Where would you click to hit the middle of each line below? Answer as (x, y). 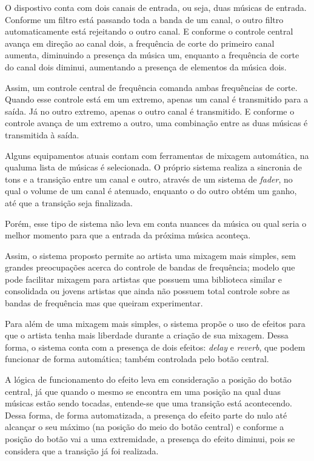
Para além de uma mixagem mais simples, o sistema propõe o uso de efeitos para (155, 323)
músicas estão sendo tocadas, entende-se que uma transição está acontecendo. (149, 403)
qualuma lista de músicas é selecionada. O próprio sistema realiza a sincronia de (153, 167)
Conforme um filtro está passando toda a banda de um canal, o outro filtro (144, 19)
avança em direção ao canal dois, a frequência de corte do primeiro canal (140, 43)
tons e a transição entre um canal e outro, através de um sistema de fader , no (149, 179)
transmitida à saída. (42, 134)
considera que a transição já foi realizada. (82, 450)
